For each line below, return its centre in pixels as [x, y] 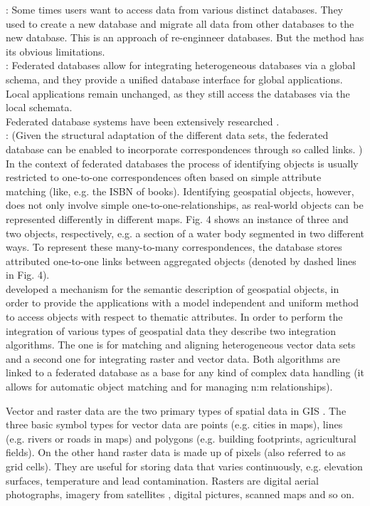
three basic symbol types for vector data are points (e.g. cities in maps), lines [174, 424]
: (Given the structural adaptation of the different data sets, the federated [167, 135]
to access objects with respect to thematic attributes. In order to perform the [174, 317]
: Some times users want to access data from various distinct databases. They [175, 9]
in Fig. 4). [28, 275]
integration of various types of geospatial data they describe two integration [171, 330]
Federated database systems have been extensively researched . [143, 121]
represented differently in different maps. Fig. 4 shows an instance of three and [177, 218]
